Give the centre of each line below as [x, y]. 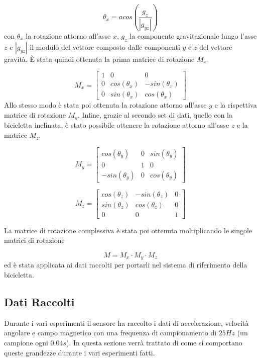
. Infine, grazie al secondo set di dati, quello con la [155, 115]
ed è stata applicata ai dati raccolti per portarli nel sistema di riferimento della [126, 265]
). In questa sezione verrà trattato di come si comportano [154, 343]
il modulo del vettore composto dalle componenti [105, 47]
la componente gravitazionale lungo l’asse [193, 35]
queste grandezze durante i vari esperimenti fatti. [80, 352]
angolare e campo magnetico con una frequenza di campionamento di [110, 333]
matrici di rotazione [34, 240]
